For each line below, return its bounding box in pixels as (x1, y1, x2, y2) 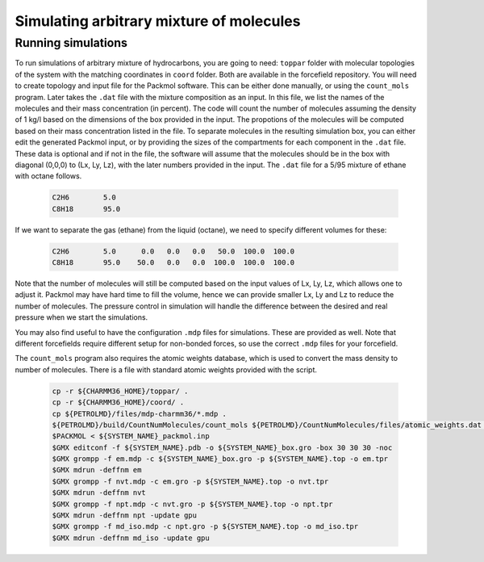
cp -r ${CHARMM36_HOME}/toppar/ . (52, 386, 189, 396)
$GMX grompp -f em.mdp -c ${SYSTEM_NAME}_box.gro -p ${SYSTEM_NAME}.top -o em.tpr (52, 455, 389, 463)
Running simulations (15, 36, 128, 50)
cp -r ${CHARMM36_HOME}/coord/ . (52, 398, 185, 407)
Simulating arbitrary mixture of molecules (15, 12, 301, 30)
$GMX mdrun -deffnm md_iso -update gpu (52, 533, 210, 543)
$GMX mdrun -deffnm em (52, 465, 142, 475)
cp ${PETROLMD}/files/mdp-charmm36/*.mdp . (52, 409, 227, 418)
